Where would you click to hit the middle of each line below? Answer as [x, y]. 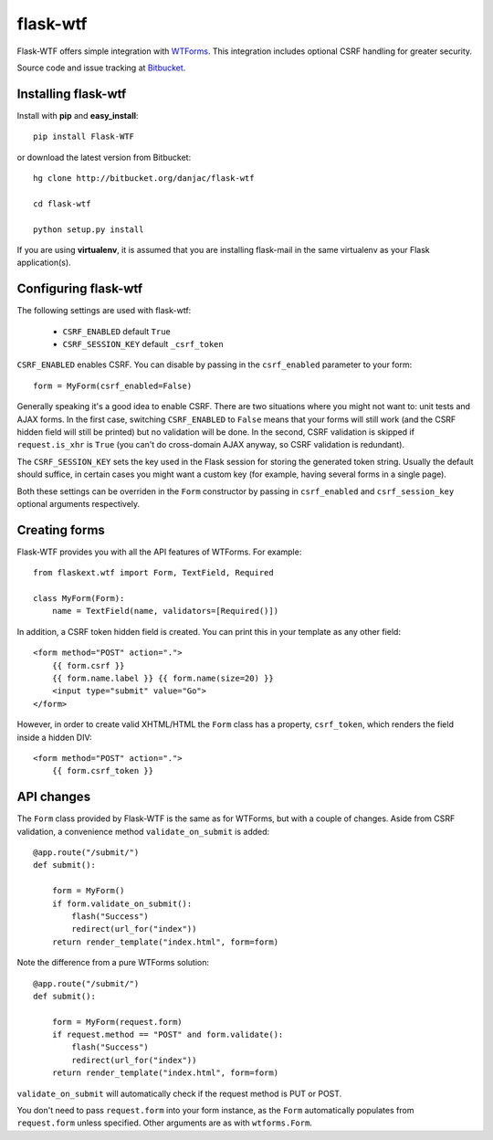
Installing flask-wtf [72, 94]
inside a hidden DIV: [54, 737]
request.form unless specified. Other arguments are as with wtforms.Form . [164, 1123]
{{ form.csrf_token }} [103, 771]
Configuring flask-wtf [80, 289]
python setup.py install [89, 229]
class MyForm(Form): [79, 599]
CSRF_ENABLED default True [116, 331]
